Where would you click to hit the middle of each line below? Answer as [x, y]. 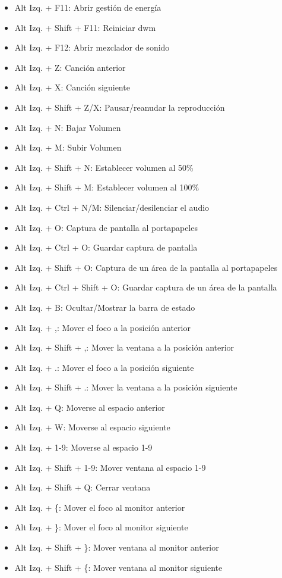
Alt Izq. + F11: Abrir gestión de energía [88, 7]
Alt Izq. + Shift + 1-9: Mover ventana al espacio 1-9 [110, 467]
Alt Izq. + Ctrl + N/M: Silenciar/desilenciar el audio [112, 207]
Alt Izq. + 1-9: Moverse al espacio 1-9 [83, 447]
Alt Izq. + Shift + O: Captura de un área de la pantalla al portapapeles [146, 267]
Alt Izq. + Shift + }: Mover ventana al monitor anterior [117, 547]
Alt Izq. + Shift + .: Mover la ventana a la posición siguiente [126, 387]
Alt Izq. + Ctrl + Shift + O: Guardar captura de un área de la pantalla [146, 287]
